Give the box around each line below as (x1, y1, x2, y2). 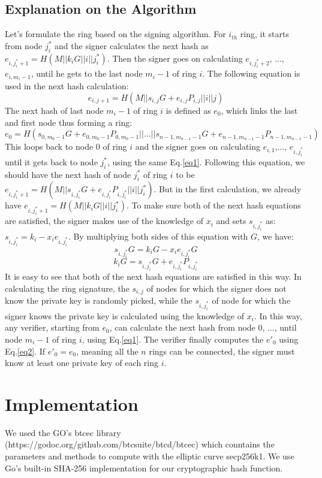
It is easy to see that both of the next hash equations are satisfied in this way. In (5, 270, 302, 282)
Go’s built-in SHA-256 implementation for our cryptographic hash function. (5, 461, 283, 474)
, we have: (257, 229, 294, 242)
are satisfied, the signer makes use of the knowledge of (5, 214, 203, 227)
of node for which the (212, 294, 291, 307)
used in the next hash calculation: (5, 80, 129, 92)
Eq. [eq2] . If (5, 344, 46, 357)
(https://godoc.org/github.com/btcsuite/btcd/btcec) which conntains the (5, 438, 275, 450)
